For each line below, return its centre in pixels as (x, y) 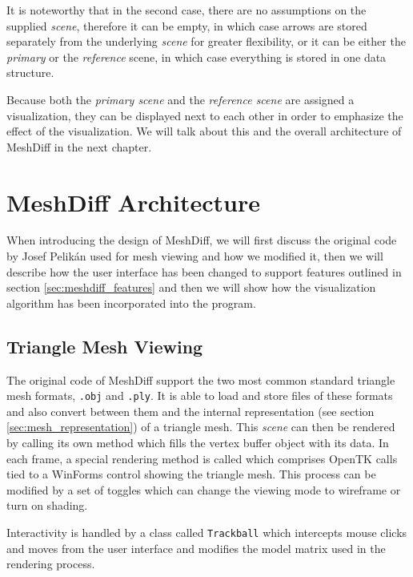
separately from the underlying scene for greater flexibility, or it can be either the (206, 41)
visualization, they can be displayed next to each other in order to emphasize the (205, 115)
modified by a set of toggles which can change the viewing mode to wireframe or (204, 489)
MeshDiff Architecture (133, 202)
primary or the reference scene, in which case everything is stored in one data (196, 56)
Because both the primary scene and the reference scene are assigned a (180, 99)
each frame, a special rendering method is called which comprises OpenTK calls (202, 458)
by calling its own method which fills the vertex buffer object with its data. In (198, 443)
